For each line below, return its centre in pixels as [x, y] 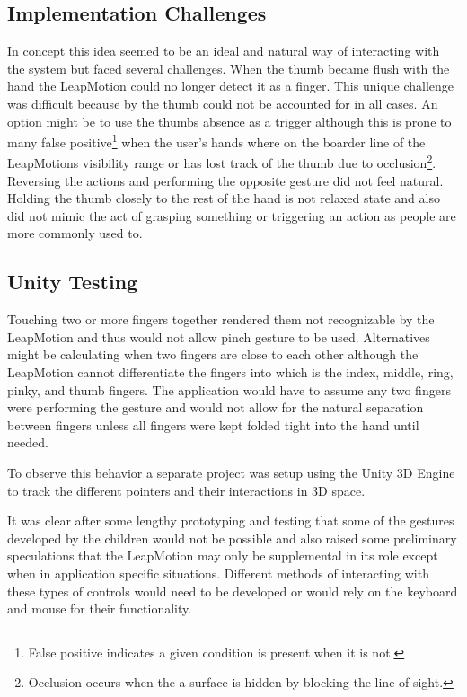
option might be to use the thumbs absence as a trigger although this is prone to [229, 121]
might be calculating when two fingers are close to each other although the [213, 354]
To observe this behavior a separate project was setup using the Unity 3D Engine [231, 472]
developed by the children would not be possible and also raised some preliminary [232, 538]
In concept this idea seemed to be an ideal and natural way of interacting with [224, 51]
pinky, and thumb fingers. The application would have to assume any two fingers [229, 389]
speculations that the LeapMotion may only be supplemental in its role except [223, 556]
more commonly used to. [75, 233]
